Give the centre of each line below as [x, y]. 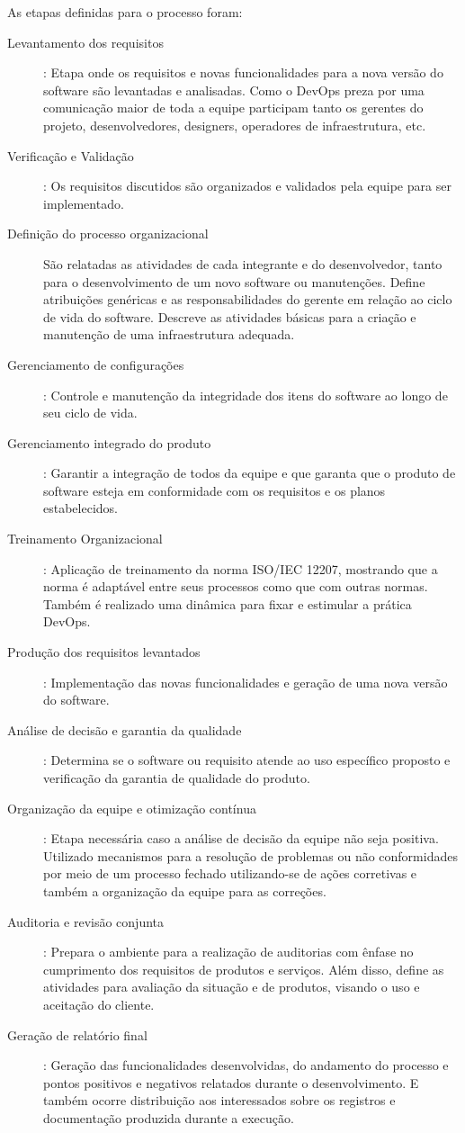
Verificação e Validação [71, 155]
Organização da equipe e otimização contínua [132, 808]
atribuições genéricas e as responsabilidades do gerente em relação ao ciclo [248, 299]
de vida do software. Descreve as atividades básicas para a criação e [230, 316]
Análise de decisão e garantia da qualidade [125, 729]
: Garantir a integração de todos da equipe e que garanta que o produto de [250, 473]
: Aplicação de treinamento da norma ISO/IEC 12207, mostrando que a [241, 568]
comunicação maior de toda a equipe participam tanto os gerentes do [233, 108]
